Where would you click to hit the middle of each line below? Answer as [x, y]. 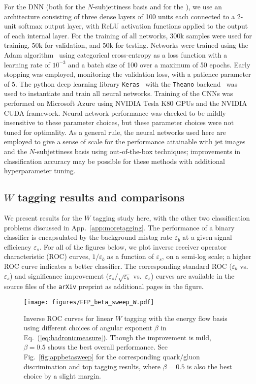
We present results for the [43, 217]
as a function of [130, 256]
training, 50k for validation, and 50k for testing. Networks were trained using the [126, 45]
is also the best [209, 366]
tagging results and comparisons [101, 197]
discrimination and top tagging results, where [92, 366]
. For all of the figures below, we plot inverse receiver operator [133, 246]
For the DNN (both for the [45, 6]
